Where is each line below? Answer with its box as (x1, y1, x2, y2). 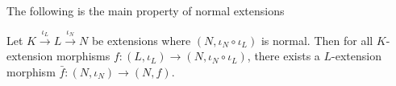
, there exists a (247, 47, 320, 64)
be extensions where (91, 31, 191, 48)
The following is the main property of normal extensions (6, 2, 285, 18)
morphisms (56, 47, 110, 64)
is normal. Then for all (261, 31, 373, 48)
